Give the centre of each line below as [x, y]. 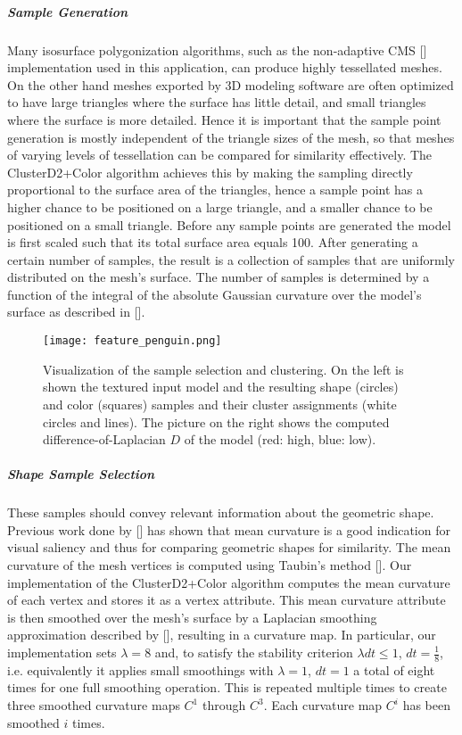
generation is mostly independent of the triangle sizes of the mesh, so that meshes [231, 137]
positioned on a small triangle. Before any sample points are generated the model [229, 224]
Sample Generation [68, 11]
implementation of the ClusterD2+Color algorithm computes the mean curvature [229, 582]
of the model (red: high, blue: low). [280, 439]
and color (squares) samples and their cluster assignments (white [220, 404]
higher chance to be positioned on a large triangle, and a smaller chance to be [220, 206]
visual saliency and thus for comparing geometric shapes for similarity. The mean [229, 547]
